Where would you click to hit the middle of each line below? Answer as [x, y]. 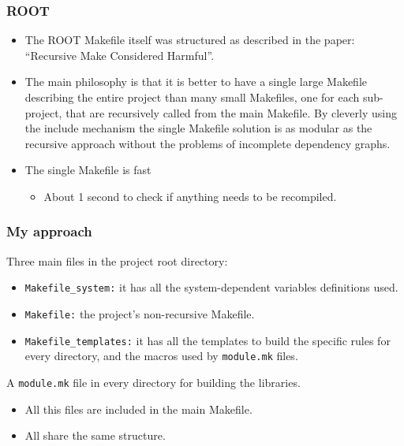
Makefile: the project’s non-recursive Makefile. [140, 314]
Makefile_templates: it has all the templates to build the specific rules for [208, 340]
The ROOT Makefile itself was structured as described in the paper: [190, 40]
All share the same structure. [95, 435]
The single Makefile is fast [88, 170]
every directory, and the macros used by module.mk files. [161, 356]
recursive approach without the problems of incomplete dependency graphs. [208, 143]
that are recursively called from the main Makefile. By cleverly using [231, 112]
